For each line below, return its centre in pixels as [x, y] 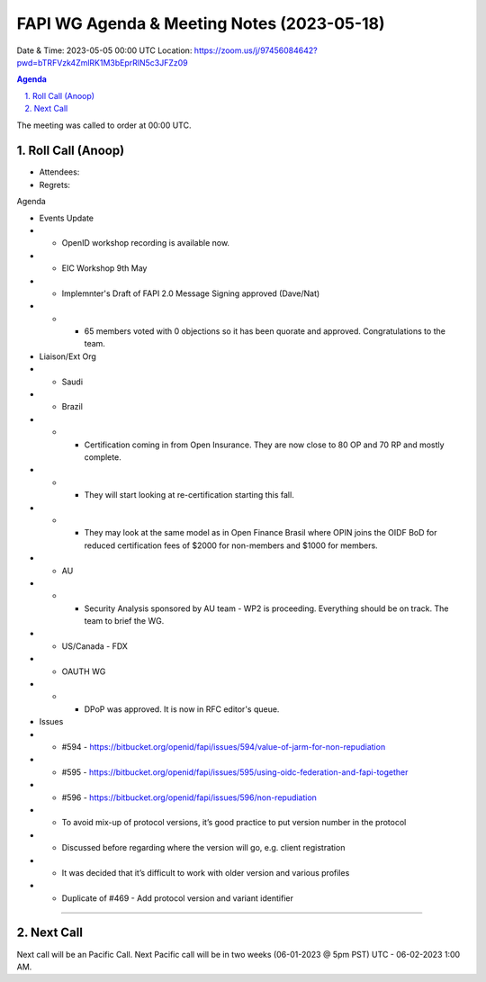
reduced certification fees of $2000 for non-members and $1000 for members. [231, 545]
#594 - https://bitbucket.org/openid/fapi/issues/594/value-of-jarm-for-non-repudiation [224, 746]
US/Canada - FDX [94, 646]
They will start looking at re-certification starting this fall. [189, 495]
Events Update [67, 218]
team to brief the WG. [124, 621]
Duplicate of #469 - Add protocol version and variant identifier [178, 898]
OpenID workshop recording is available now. [145, 243]
